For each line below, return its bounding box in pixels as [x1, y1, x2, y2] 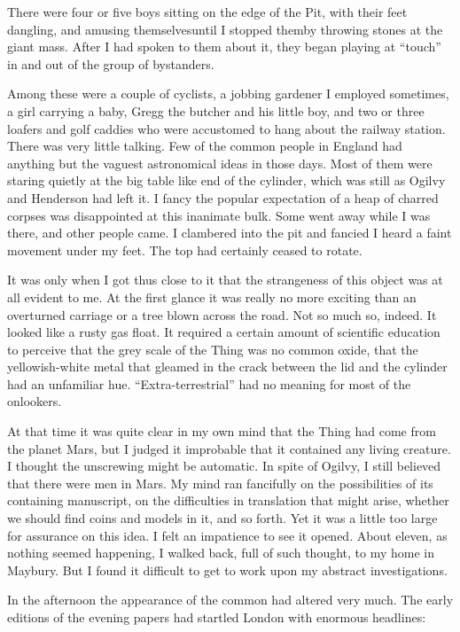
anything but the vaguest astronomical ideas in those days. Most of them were [7, 153, 433, 172]
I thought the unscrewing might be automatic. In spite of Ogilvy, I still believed [7, 456, 441, 475]
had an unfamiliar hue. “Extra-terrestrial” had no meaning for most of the [7, 374, 411, 393]
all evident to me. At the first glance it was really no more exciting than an [7, 287, 417, 306]
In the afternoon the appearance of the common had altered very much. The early [7, 590, 454, 609]
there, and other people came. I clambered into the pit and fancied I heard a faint [7, 223, 452, 242]
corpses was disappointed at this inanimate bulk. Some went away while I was [7, 206, 431, 224]
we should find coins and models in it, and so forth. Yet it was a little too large [7, 509, 438, 527]
